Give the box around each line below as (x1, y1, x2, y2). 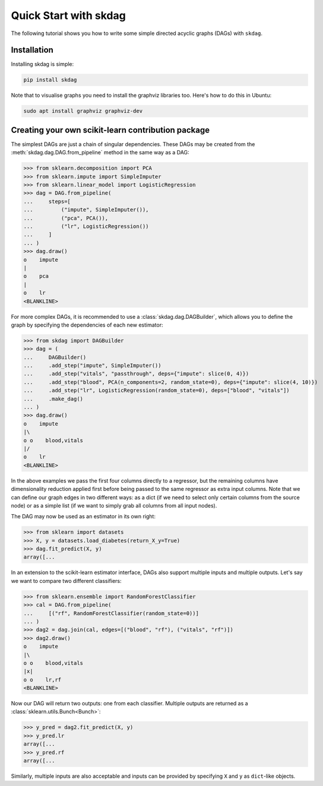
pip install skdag (23, 77, 77, 83)
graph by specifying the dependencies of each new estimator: (11, 321, 163, 328)
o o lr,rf (23, 676, 62, 683)
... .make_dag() (23, 395, 83, 402)
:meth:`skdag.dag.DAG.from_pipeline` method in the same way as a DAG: (11, 149, 189, 156)
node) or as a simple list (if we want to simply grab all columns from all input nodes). (11, 502, 217, 509)
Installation (11, 45, 53, 55)
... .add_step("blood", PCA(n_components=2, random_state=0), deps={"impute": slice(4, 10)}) (23, 379, 318, 385)
